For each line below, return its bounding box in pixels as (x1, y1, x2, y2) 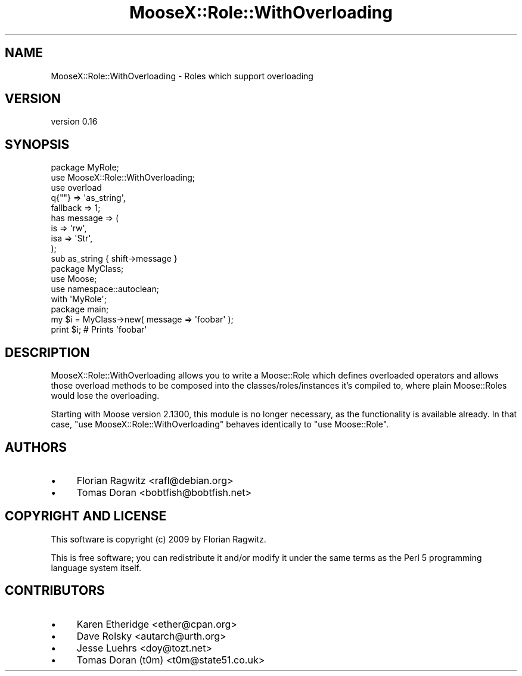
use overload (51, 182, 102, 193)
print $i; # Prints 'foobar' (51, 324, 147, 335)
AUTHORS (5, 439, 67, 455)
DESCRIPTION (5, 345, 90, 360)
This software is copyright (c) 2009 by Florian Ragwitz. (51, 534, 266, 544)
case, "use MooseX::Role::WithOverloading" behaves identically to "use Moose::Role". (51, 419, 389, 430)
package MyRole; (51, 162, 119, 173)
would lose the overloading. (51, 390, 160, 401)
